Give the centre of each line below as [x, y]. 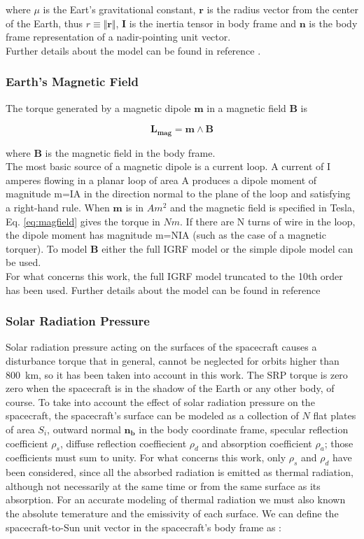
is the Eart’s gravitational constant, [119, 9]
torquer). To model [47, 248]
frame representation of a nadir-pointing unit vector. [118, 37]
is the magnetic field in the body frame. [130, 152]
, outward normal [84, 429]
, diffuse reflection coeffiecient [123, 443]
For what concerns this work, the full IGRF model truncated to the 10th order [174, 275]
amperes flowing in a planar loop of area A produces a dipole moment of [161, 180]
